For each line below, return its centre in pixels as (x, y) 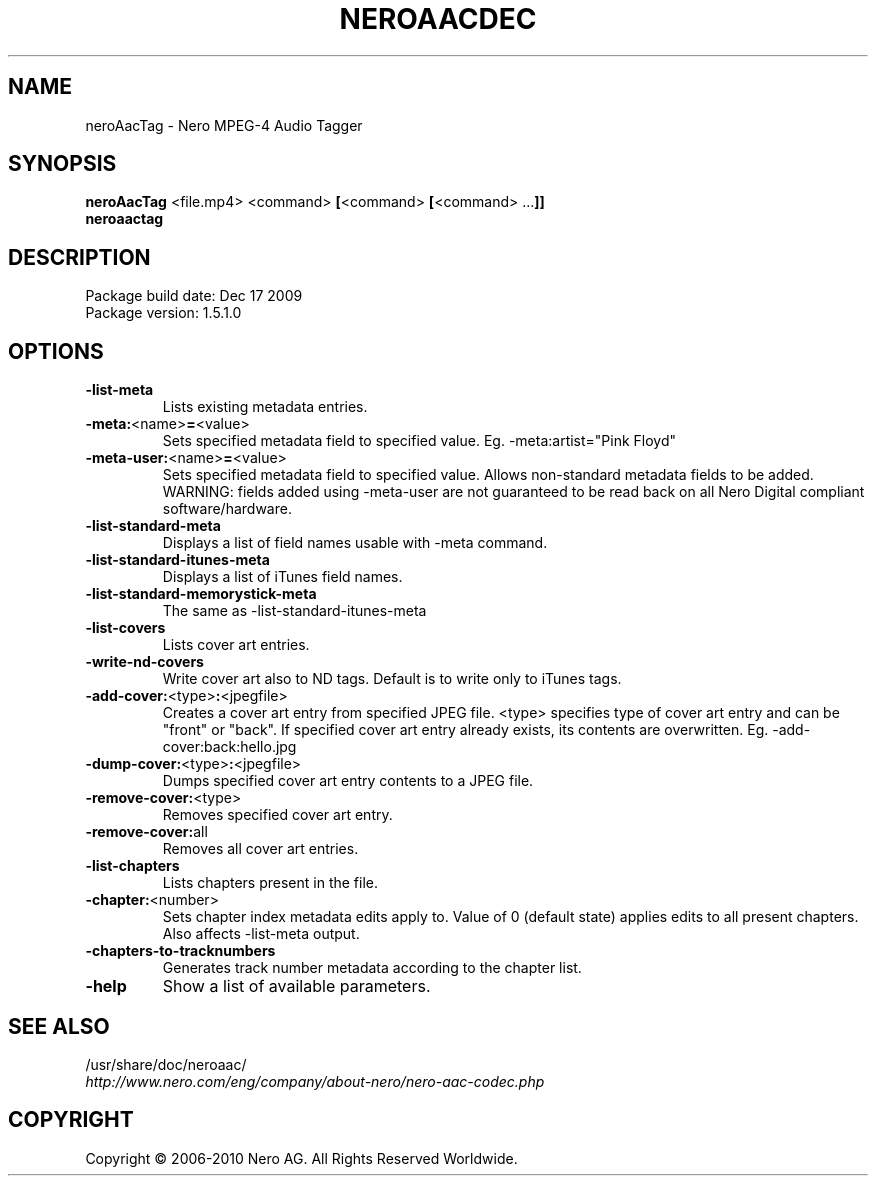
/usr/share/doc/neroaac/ (166, 1064)
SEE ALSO (59, 1026)
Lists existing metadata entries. (265, 407)
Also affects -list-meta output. (261, 934)
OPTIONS (56, 351)
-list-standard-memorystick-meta (201, 594)
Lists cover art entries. (236, 645)
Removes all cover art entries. (260, 849)
